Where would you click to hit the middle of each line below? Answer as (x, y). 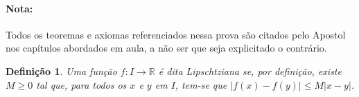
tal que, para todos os (81, 84)
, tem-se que (201, 84)
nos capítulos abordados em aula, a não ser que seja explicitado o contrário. (166, 48)
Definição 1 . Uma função (61, 71)
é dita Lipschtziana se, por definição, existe (250, 71)
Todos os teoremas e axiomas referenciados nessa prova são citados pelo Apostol (176, 34)
